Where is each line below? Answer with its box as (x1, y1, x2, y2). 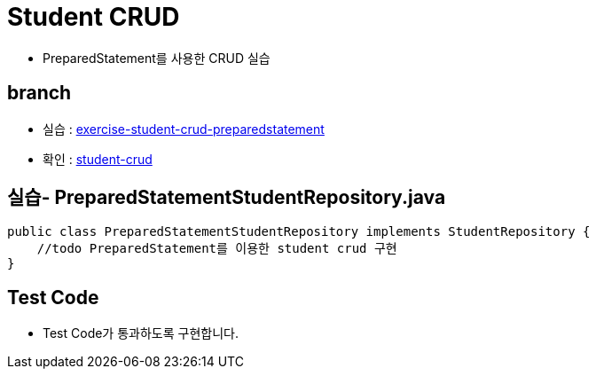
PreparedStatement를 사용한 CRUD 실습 (43, 50, 271, 66)
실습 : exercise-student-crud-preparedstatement (43, 121, 325, 137)
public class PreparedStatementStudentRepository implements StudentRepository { (7, 224, 591, 239)
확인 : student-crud (43, 151, 153, 167)
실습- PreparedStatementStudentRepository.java (7, 186, 446, 209)
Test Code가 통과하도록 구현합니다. (43, 325, 239, 341)
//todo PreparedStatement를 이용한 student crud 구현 (36, 241, 397, 256)
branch (7, 82, 72, 105)
